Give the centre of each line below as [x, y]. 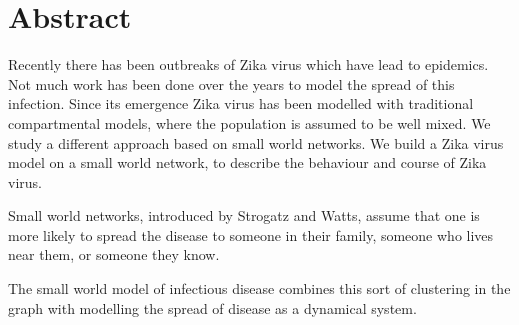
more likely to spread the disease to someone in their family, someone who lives [251, 234]
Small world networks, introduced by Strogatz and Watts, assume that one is [244, 215]
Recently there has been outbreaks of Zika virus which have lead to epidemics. [248, 64]
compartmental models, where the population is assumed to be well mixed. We [249, 122]
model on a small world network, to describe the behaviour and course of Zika [247, 162]
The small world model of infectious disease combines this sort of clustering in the [259, 288]
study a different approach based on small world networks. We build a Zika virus [256, 142]
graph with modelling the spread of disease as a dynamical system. [212, 307]
